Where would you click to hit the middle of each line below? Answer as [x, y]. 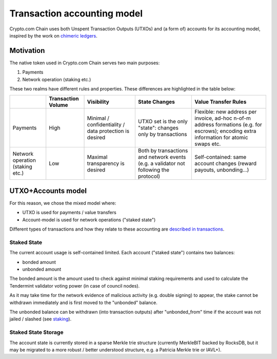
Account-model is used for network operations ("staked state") [89, 220]
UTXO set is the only [163, 122]
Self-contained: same [221, 157]
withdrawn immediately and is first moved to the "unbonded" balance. [83, 303]
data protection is [108, 131]
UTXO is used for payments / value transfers [69, 213]
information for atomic [221, 138]
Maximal [97, 157]
